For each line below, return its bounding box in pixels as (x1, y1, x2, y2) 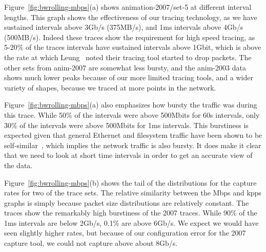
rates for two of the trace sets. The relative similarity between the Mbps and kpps (4, 187, 261, 198)
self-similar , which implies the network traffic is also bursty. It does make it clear (4, 139, 261, 150)
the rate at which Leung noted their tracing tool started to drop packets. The (4, 51, 252, 62)
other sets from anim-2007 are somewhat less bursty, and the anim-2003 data (4, 62, 246, 73)
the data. (4, 159, 33, 170)
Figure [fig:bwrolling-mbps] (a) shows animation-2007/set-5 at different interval (4, 2, 252, 12)
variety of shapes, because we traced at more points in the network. (4, 82, 216, 93)
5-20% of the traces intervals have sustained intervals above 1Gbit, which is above (4, 42, 261, 52)
